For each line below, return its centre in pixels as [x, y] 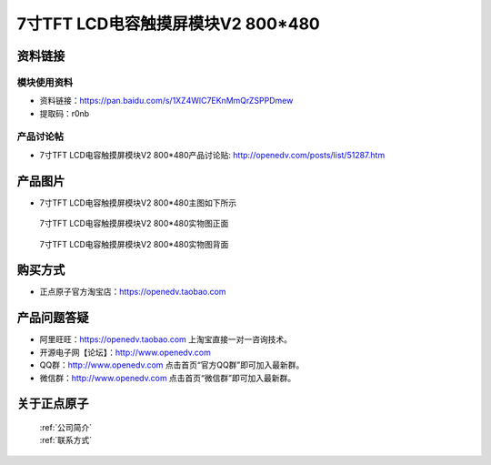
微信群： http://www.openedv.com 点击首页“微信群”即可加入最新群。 [167, 378]
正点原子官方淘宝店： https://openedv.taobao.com [133, 292]
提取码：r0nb [65, 113]
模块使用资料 [45, 82]
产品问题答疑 [53, 318]
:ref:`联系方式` [66, 440]
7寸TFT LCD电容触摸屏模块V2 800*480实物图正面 [134, 224]
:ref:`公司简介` [66, 427]
